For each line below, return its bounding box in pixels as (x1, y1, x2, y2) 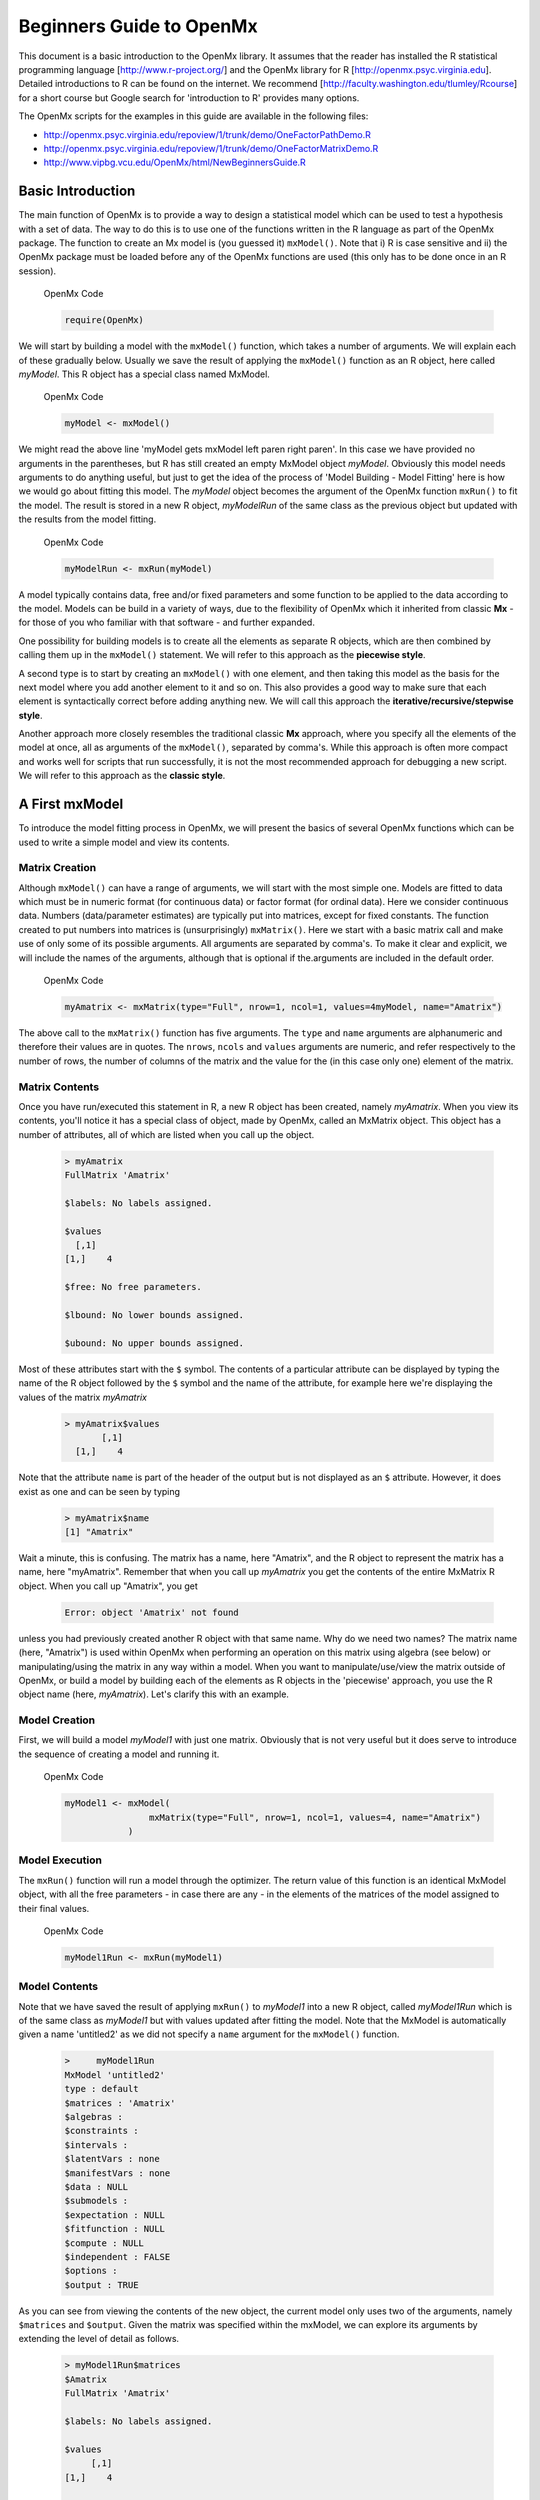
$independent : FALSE (64, 2251, 171, 2262)
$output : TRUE (64, 2279, 139, 2290)
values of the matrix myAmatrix (18, 1391, 147, 1403)
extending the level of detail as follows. (18, 2333, 180, 2345)
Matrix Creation (18, 861, 97, 875)
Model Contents (18, 1980, 99, 1994)
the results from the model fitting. (18, 513, 157, 525)
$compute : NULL (64, 2237, 145, 2249)
